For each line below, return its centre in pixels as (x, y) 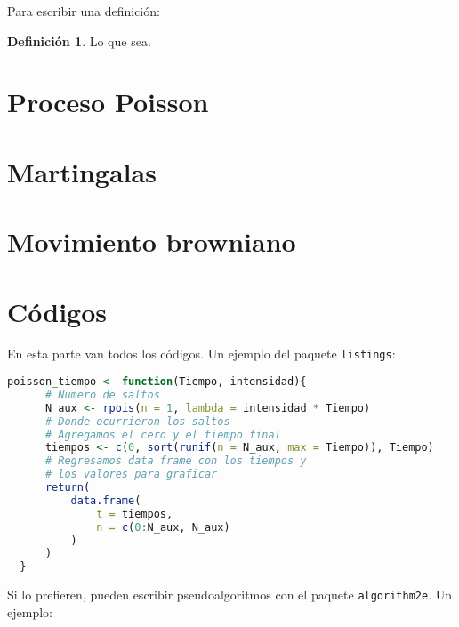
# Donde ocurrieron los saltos (137, 421)
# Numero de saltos (102, 394)
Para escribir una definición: (84, 11)
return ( (68, 488)
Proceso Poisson (108, 102)
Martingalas (82, 171)
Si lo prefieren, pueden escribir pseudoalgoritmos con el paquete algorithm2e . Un (229, 595)
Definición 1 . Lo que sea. (79, 40)
